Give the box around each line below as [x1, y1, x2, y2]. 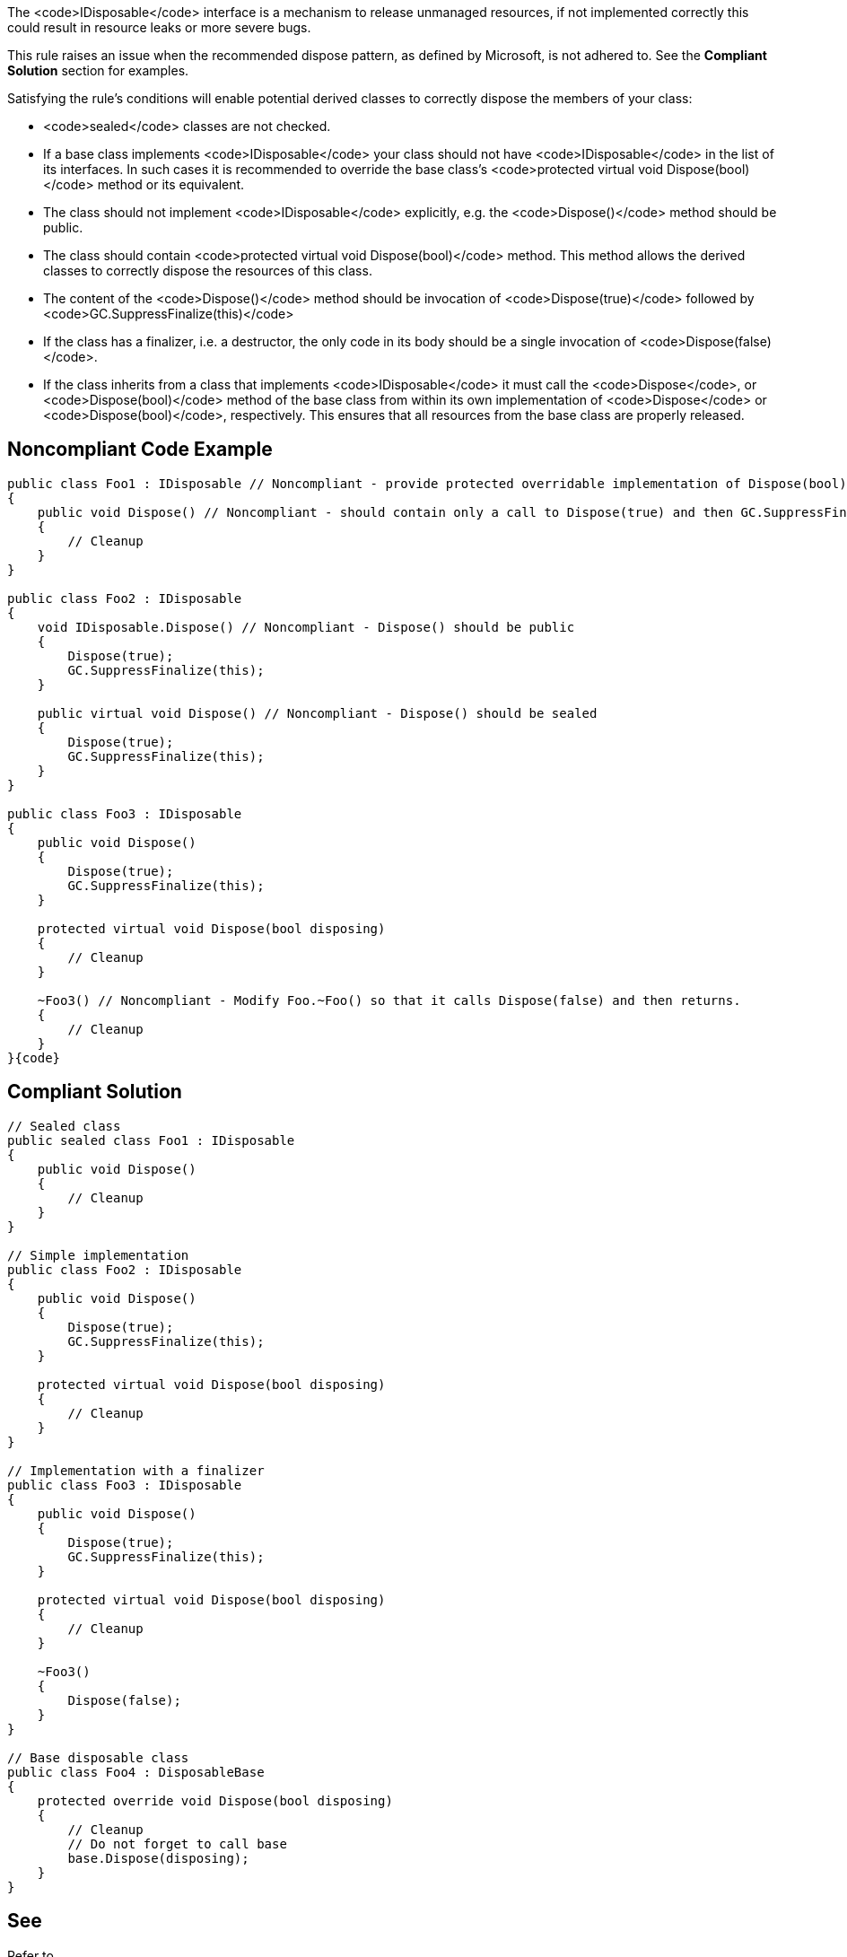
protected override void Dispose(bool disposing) [37, 1793, 393, 1808]
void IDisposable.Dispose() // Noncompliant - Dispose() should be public [37, 619, 575, 634]
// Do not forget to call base [67, 1836, 287, 1851]
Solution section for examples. [7, 63, 189, 78]
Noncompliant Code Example [7, 438, 273, 461]
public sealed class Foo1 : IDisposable [7, 1132, 295, 1148]
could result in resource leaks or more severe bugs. [7, 20, 311, 35]
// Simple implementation [7, 1247, 189, 1262]
